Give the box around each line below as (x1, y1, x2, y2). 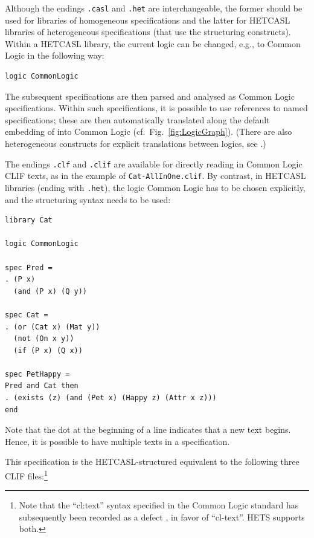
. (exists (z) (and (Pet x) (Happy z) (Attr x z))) (5, 394, 217, 403)
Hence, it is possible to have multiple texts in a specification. (5, 435, 230, 447)
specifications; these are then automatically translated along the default (5, 113, 270, 126)
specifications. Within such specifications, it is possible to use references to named (5, 102, 308, 114)
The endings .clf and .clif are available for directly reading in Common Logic (5, 157, 303, 170)
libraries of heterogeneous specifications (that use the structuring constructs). (5, 25, 291, 38)
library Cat (5, 216, 53, 225)
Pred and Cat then (5, 381, 78, 391)
